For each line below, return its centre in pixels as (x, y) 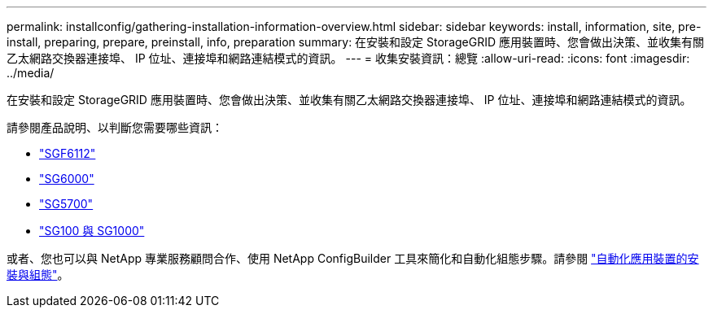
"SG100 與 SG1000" (92, 231)
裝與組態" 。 (38, 275)
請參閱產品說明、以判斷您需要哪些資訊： (115, 127)
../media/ (31, 73)
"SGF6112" (68, 153)
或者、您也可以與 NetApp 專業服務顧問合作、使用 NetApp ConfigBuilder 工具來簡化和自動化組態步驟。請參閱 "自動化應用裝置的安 (353, 258)
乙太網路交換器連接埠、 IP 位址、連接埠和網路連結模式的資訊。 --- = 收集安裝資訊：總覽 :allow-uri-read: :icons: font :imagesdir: (348, 58)
